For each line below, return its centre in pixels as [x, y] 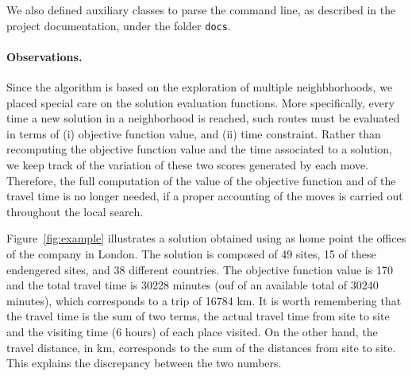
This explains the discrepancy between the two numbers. [144, 363]
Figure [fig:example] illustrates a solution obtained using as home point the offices [206, 238]
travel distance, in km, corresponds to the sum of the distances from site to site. [201, 347]
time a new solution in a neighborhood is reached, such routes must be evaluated [203, 118]
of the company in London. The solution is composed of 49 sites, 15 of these [191, 253]
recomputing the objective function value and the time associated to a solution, [199, 149]
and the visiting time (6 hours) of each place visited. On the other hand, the [192, 331]
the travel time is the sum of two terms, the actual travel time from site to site [198, 316]
